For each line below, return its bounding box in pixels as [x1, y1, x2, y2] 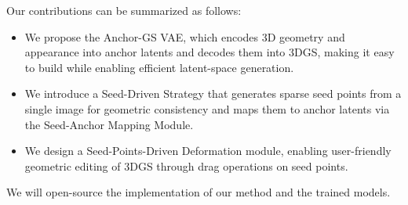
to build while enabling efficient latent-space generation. [24, 59, 294, 75]
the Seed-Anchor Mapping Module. [24, 116, 194, 132]
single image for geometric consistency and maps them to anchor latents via [24, 100, 390, 117]
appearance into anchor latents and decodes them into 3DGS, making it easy [24, 44, 395, 60]
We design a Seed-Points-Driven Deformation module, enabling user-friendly [24, 142, 392, 159]
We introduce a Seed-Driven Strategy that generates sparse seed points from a [24, 85, 402, 102]
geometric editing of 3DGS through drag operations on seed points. [24, 157, 348, 174]
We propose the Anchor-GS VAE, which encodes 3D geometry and [24, 28, 345, 45]
